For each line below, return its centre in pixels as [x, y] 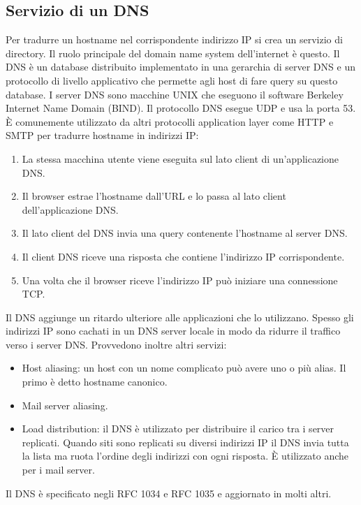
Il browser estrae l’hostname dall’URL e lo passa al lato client [154, 196]
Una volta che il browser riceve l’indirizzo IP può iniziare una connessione [180, 280]
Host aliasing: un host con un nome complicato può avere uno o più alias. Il [184, 368]
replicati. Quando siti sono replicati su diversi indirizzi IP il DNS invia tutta [185, 442]
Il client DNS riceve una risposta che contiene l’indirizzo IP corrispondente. [183, 256]
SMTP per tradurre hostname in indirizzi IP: [102, 135]
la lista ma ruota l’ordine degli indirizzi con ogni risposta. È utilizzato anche [185, 456]
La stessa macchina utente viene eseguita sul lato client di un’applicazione [180, 158]
